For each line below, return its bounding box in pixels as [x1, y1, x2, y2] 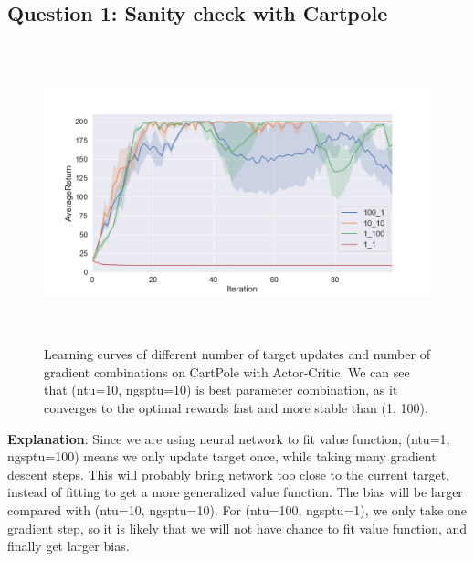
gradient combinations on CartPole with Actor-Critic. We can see [44, 362, 410, 381]
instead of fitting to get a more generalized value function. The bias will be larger [7, 482, 463, 502]
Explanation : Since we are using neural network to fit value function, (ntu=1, [7, 429, 450, 448]
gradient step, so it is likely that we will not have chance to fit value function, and [7, 518, 468, 537]
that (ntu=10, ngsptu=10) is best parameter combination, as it [44, 380, 398, 399]
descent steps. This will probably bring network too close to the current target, [7, 464, 449, 483]
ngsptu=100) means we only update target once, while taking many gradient [7, 447, 437, 466]
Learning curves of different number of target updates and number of [44, 344, 430, 364]
